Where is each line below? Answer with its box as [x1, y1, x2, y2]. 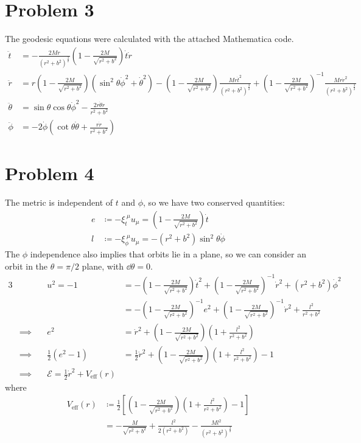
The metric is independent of [5, 196, 113, 209]
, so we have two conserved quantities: [143, 196, 285, 209]
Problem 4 [5, 161, 94, 186]
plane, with [82, 259, 124, 272]
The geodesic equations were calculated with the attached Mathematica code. [5, 32, 294, 45]
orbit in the [5, 259, 48, 272]
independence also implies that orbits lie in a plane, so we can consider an [30, 247, 306, 260]
